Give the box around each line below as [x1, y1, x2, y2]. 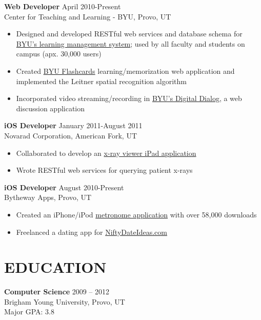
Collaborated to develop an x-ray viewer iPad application [16, 147, 196, 158]
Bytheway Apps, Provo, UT [4, 192, 92, 203]
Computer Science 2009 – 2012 [4, 286, 110, 297]
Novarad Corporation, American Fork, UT [4, 130, 137, 141]
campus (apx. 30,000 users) [16, 48, 102, 59]
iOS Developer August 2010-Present [4, 182, 124, 192]
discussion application [16, 103, 85, 113]
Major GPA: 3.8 [4, 306, 54, 317]
